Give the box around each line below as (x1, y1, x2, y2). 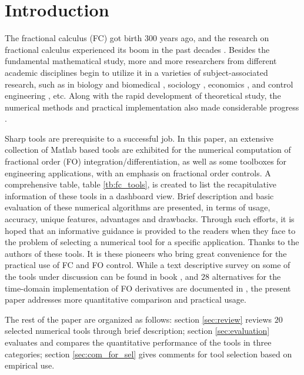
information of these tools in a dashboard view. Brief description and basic (5, 189, 274, 202)
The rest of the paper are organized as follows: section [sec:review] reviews (5, 313, 272, 325)
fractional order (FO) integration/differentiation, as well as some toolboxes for (5, 155, 287, 168)
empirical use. (5, 359, 55, 371)
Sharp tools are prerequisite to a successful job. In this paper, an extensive (5, 132, 273, 144)
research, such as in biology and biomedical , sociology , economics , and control (5, 78, 293, 90)
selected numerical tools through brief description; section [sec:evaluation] (5, 324, 270, 337)
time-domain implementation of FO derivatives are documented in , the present (5, 282, 291, 294)
